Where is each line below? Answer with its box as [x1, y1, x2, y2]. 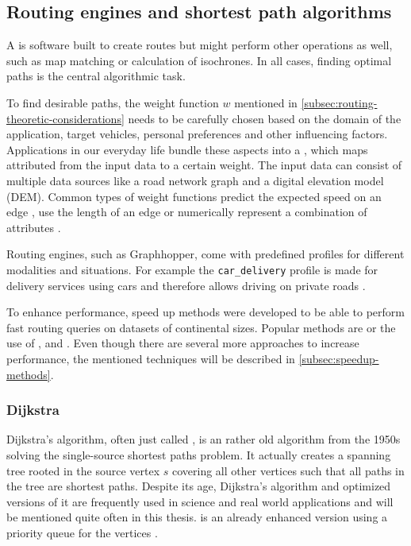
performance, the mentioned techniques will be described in [6, 350, 295, 366]
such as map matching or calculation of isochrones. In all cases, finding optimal [6, 52, 392, 68]
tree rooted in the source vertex [6, 462, 160, 478]
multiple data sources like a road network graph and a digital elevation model [6, 172, 384, 188]
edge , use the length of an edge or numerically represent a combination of [6, 203, 367, 220]
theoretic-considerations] [6, 110, 125, 126]
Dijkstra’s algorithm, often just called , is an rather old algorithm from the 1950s [6, 431, 401, 447]
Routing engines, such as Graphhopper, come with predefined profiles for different [6, 246, 405, 262]
